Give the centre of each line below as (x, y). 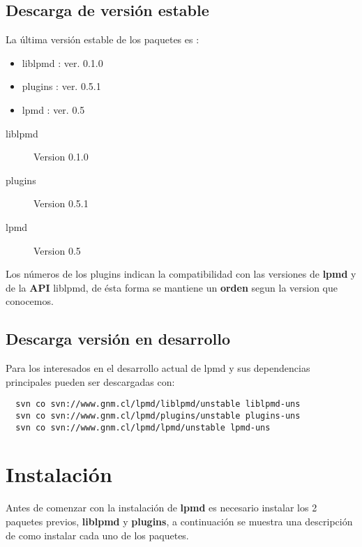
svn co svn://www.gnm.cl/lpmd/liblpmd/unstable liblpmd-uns (158, 404)
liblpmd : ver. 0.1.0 (62, 62)
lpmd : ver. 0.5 (53, 109)
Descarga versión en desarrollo (118, 339)
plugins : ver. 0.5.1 (61, 86)
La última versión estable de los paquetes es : (103, 39)
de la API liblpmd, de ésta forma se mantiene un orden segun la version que (172, 287)
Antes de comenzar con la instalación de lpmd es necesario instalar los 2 (161, 508)
